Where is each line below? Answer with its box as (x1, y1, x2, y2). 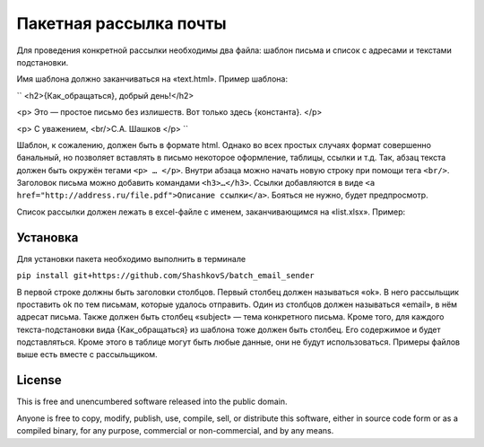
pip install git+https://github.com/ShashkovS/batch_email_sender (16, 270, 315, 281)
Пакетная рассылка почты (16, 13, 228, 33)
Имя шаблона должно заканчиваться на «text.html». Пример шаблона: (16, 74, 289, 84)
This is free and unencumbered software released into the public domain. (16, 396, 288, 408)
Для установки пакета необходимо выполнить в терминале (16, 253, 246, 264)
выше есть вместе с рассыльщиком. (16, 349, 158, 360)
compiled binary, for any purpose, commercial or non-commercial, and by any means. (16, 425, 334, 436)
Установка (16, 230, 79, 245)
